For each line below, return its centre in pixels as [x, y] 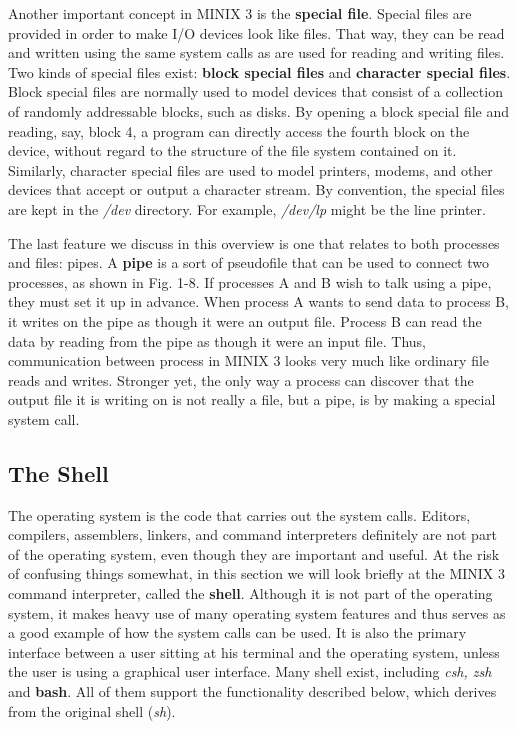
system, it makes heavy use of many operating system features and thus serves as [257, 612]
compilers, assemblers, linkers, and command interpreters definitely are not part [252, 534]
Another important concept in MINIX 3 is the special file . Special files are [240, 13]
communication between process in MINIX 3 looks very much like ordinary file [249, 360]
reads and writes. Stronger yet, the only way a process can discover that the [241, 379]
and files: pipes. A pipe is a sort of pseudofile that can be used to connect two [248, 262]
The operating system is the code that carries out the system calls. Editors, [239, 514]
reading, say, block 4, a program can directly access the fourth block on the [239, 130]
